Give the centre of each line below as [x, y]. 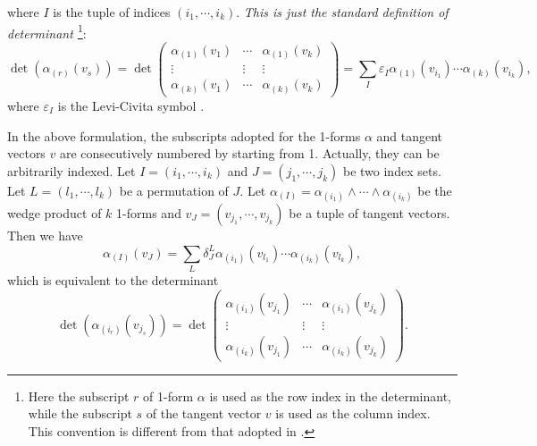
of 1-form [168, 396]
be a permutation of [174, 190]
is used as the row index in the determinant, [330, 396]
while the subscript [80, 413]
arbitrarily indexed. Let [71, 170]
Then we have [45, 235]
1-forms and [149, 213]
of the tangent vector [204, 413]
